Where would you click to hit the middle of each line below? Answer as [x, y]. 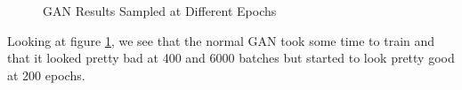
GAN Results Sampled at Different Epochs [160, 11]
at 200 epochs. [46, 75]
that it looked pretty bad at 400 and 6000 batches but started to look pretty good [231, 58]
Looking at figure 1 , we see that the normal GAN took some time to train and [221, 40]
